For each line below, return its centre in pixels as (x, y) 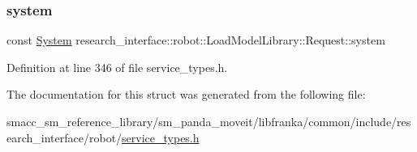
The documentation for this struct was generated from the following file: (186, 94)
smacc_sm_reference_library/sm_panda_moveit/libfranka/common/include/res (209, 121)
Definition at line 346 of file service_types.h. (117, 67)
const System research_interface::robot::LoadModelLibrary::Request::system (196, 40)
